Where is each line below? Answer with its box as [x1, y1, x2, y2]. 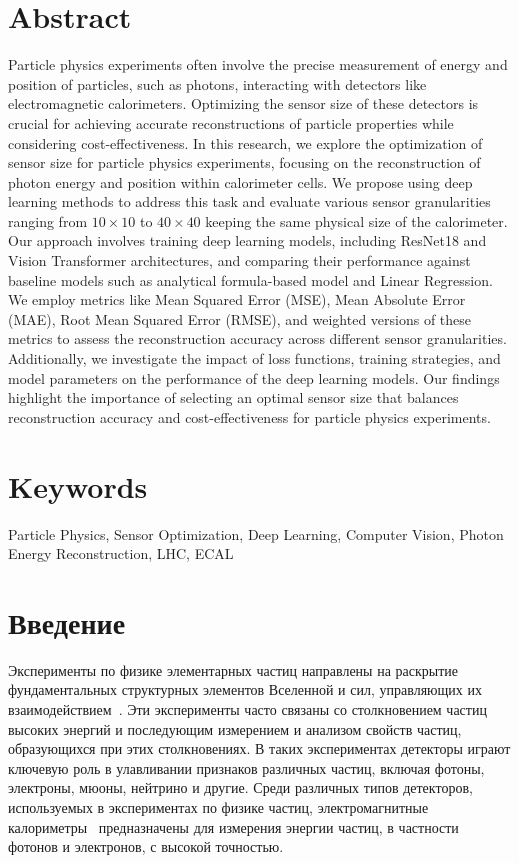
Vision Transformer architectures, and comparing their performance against [8, 250, 471, 271]
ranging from [8, 210, 88, 231]
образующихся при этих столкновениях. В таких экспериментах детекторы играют [8, 738, 511, 759]
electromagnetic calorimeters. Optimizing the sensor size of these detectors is [8, 93, 479, 114]
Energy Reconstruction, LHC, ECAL [8, 543, 234, 564]
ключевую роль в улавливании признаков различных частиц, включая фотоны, [8, 757, 485, 778]
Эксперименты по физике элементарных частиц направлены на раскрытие [8, 659, 458, 680]
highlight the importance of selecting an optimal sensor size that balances [8, 387, 459, 408]
